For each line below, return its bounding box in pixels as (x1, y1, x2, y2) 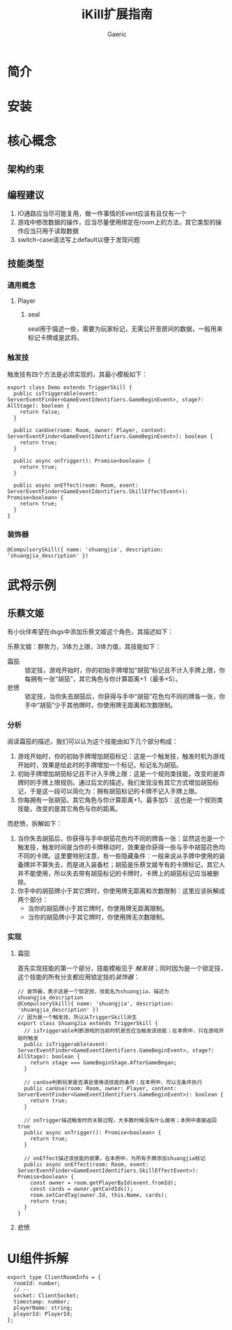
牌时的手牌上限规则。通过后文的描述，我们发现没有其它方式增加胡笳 (17, 778, 213, 787)
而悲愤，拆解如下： (7, 820, 63, 828)
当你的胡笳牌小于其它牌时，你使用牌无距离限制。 (27, 904, 169, 913)
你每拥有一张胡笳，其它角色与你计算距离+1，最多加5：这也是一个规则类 (17, 796, 224, 804)
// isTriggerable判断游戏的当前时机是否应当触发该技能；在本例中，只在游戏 (24, 1027, 219, 1035)
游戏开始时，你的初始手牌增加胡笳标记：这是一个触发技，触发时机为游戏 (17, 752, 225, 761)
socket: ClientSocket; (13, 1292, 79, 1299)
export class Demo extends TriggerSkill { (7, 384, 132, 391)
